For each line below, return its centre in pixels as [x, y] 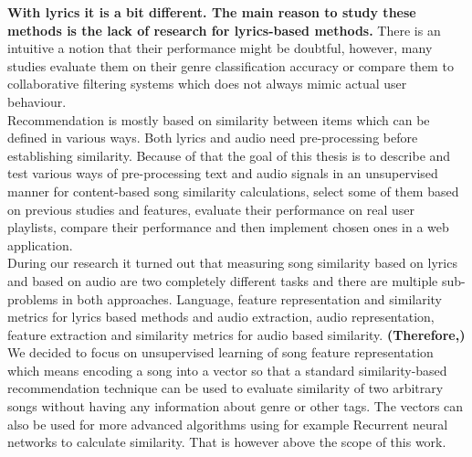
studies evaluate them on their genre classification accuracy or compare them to [231, 65]
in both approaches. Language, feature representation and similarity [252, 298]
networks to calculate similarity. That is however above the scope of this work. [227, 442]
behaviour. [37, 101]
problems [33, 298]
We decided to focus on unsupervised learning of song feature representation [220, 352]
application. [40, 244]
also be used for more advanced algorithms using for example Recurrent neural [228, 424]
